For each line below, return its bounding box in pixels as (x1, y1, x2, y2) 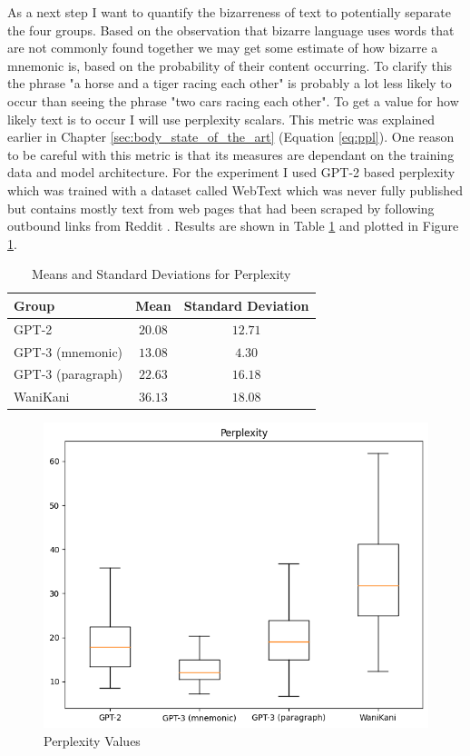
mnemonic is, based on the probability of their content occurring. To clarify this (7, 55, 453, 75)
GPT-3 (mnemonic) (14, 342, 123, 361)
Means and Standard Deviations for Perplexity (32, 264, 291, 283)
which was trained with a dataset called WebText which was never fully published (7, 180, 464, 199)
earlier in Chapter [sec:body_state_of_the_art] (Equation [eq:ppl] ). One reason (7, 127, 455, 146)
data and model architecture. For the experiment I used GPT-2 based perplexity (7, 163, 455, 182)
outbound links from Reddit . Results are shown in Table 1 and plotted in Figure (7, 216, 459, 235)
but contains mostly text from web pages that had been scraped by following (7, 198, 435, 217)
